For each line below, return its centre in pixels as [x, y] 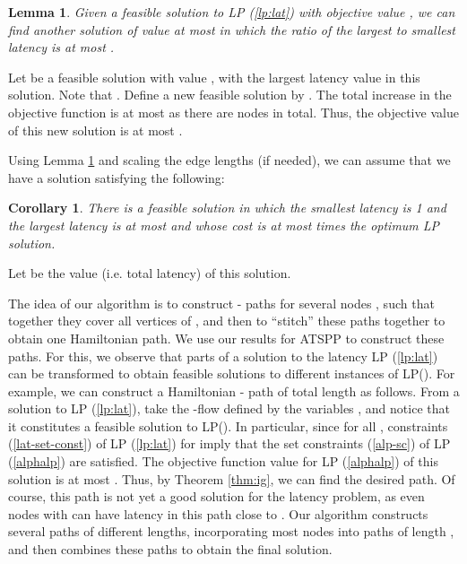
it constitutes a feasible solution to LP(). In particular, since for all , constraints [228, 425]
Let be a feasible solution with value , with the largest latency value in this [214, 77]
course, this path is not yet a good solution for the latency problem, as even [216, 496]
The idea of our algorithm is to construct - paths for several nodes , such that [221, 303]
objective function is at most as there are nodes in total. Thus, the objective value [233, 112]
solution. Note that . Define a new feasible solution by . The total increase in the [230, 95]
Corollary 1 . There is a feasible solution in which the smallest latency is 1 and [227, 208]
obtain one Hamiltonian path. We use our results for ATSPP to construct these [226, 338]
